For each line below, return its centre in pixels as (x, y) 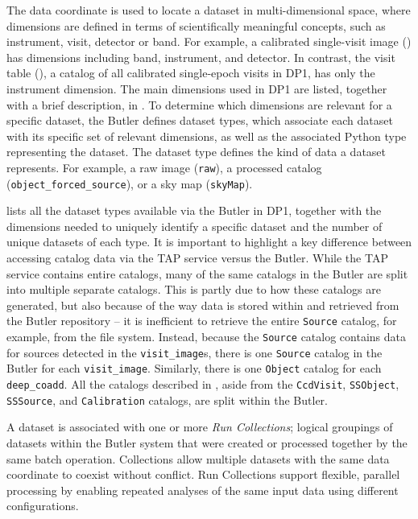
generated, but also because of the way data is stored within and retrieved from (203, 305)
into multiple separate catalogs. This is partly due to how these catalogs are (194, 289)
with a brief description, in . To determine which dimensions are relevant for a (199, 104)
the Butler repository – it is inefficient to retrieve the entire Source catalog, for (202, 321)
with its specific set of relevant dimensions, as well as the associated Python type (207, 136)
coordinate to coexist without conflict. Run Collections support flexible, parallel (203, 474)
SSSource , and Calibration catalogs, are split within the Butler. (167, 400)
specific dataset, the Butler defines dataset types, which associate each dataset (200, 120)
